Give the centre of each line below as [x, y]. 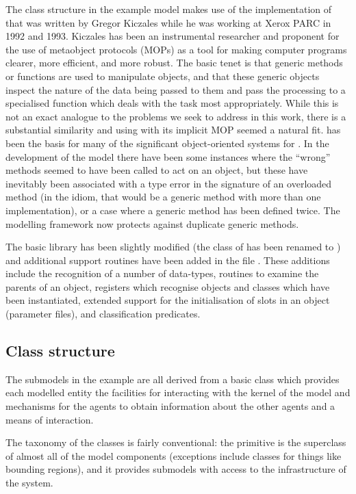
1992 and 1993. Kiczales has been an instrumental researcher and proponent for [173, 36]
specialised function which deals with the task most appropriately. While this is [172, 103]
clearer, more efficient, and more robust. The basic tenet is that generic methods [174, 63]
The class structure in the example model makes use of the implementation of [169, 9]
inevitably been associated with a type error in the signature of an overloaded [169, 183]
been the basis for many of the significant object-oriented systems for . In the [167, 143]
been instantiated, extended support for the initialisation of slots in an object [168, 300]
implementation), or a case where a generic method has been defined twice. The [173, 210]
